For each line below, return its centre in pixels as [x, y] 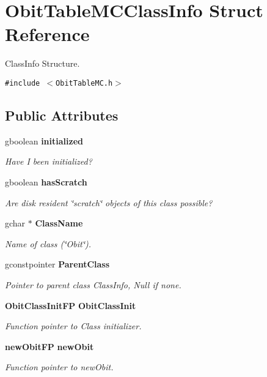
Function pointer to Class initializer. [73, 326]
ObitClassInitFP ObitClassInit [71, 305]
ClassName [59, 223]
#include [23, 83]
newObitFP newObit [49, 346]
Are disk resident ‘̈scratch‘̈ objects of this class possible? [109, 202]
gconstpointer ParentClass [57, 264]
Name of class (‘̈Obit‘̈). [48, 243]
